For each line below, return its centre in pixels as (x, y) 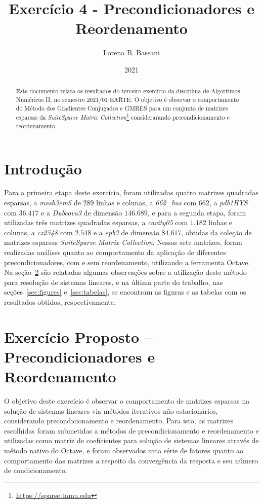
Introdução (43, 168)
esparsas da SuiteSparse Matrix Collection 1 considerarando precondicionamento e (123, 117)
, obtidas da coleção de (216, 232)
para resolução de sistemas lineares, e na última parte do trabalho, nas (114, 282)
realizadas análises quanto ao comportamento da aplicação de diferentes (115, 252)
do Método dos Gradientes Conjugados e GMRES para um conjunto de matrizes (122, 108)
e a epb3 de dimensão (126, 232)
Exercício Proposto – (78, 336)
